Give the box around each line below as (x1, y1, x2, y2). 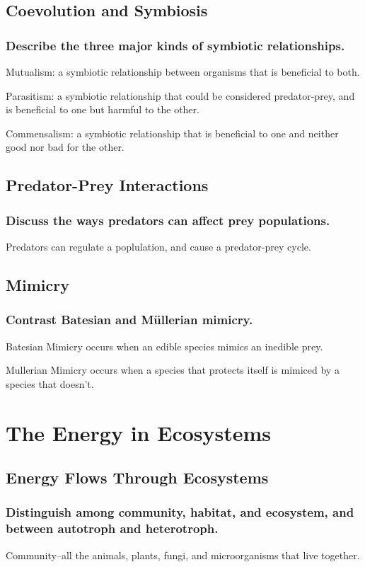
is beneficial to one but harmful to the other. (6, 102, 199, 117)
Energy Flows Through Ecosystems (6, 466, 269, 488)
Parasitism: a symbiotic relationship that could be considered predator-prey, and (6, 88, 355, 103)
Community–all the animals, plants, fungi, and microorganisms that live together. (6, 547, 360, 562)
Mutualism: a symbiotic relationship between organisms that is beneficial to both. (6, 64, 360, 79)
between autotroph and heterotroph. (6, 520, 219, 537)
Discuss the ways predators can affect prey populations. (6, 211, 330, 229)
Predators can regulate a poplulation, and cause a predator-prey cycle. (6, 239, 311, 253)
